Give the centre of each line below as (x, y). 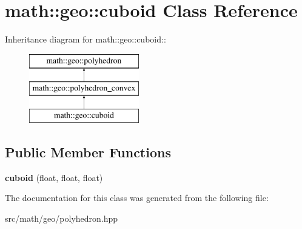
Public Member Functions (88, 152)
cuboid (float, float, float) (54, 177)
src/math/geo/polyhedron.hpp (62, 218)
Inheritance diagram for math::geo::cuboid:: (86, 39)
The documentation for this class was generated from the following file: (137, 198)
